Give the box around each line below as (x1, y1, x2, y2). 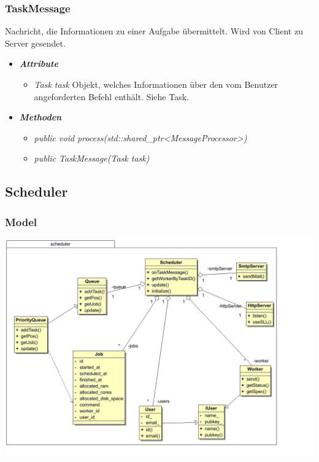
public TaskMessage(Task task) (34, 152, 150, 165)
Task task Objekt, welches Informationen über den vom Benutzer (34, 78, 279, 90)
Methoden (19, 111, 62, 123)
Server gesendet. (5, 36, 66, 49)
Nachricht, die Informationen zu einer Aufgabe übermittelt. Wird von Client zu (5, 25, 303, 37)
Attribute (19, 57, 58, 70)
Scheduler (5, 182, 68, 201)
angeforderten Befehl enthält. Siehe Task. (34, 90, 189, 103)
